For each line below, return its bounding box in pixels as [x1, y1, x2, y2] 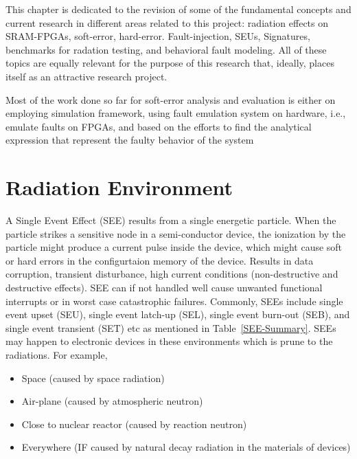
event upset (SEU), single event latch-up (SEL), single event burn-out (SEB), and [5, 307, 350, 322]
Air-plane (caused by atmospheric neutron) [21, 394, 203, 408]
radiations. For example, [5, 348, 108, 361]
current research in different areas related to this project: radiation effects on [5, 15, 329, 30]
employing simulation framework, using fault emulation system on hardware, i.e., [5, 106, 346, 120]
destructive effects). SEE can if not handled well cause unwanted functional [5, 280, 323, 295]
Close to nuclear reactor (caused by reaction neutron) [21, 416, 247, 431]
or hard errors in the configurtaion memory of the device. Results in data [5, 253, 314, 267]
